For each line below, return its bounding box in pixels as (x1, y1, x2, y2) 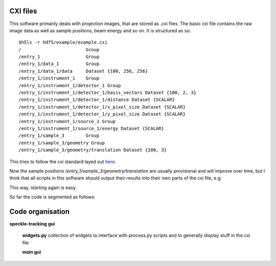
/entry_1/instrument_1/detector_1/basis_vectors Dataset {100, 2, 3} (18, 90, 197, 96)
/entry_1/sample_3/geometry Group (18, 140, 105, 146)
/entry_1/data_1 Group (18, 61, 100, 67)
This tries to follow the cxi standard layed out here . (9, 158, 117, 165)
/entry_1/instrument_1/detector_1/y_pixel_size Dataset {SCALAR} (18, 111, 186, 117)
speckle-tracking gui (9, 221, 55, 227)
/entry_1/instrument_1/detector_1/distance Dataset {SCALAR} (18, 97, 175, 103)
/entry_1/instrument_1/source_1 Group (18, 118, 116, 124)
